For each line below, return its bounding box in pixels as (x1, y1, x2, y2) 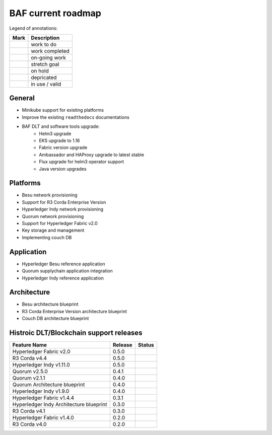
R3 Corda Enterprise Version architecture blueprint (22, 308, 127, 314)
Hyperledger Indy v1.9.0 (12, 388, 70, 395)
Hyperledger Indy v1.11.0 (12, 361, 70, 369)
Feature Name (12, 341, 47, 348)
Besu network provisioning (22, 192, 78, 198)
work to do (31, 41, 56, 48)
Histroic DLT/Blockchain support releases (9, 329, 143, 337)
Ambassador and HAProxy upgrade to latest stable (39, 152, 145, 158)
